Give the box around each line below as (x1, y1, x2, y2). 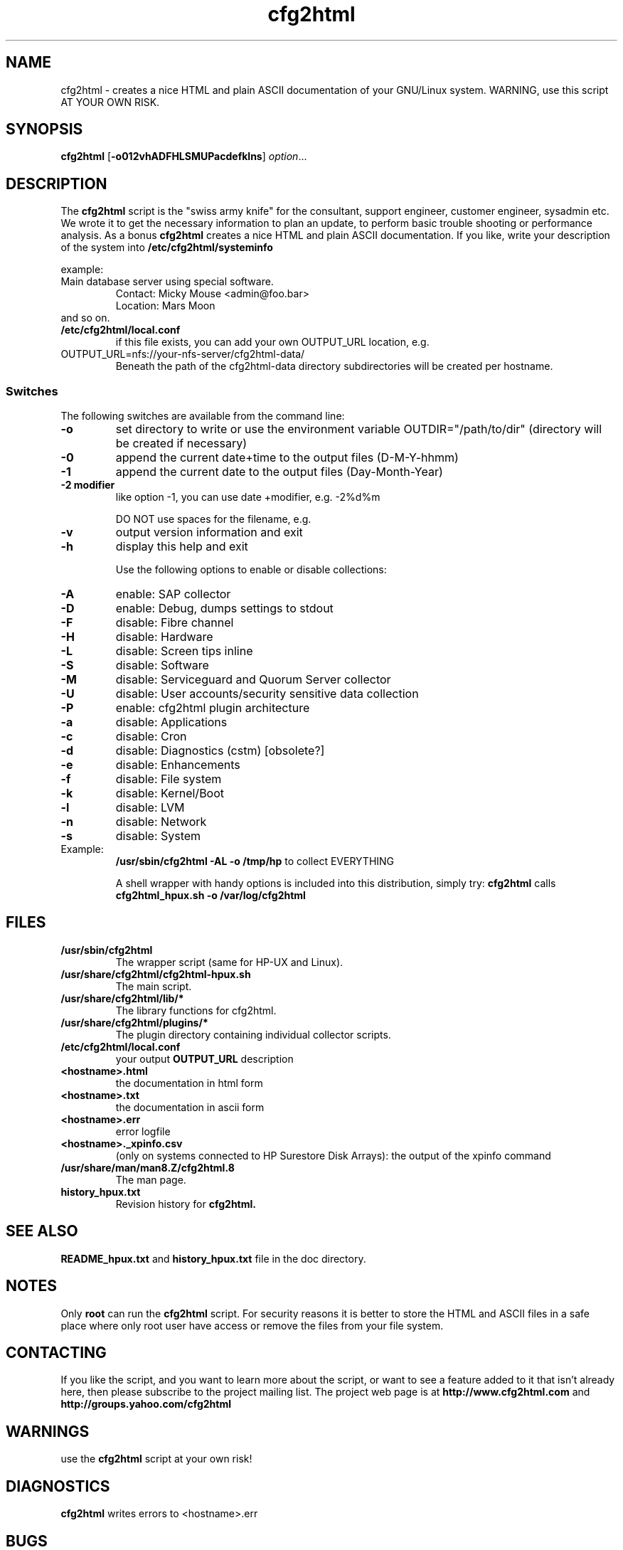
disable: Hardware (115, 630, 213, 644)
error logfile (115, 1125, 171, 1137)
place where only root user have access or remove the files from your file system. (60, 1319, 444, 1332)
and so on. (60, 312, 110, 324)
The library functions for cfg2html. (115, 1004, 277, 1016)
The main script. (115, 980, 192, 992)
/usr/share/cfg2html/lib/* (60, 992, 184, 1004)
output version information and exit (115, 525, 303, 540)
